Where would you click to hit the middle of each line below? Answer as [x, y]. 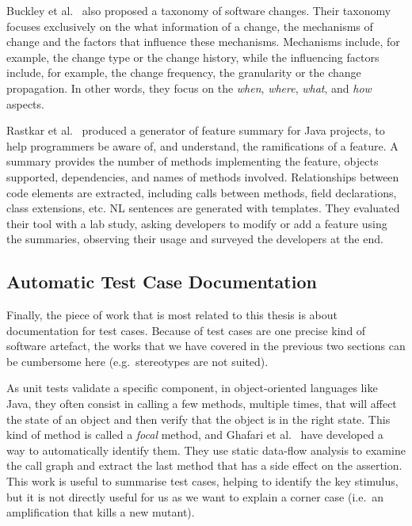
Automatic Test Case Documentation [162, 282]
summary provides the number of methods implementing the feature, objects [193, 161]
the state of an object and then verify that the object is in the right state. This [198, 419]
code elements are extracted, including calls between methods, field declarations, [202, 192]
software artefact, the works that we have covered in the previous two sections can [206, 346]
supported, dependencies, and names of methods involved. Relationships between [203, 176]
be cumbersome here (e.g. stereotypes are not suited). [137, 361]
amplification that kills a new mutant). [101, 512]
